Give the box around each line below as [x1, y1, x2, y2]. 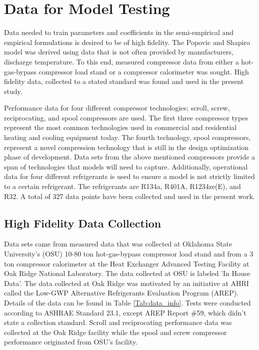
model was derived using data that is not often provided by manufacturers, [4, 46, 233, 57]
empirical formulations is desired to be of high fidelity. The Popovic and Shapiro [4, 36, 250, 47]
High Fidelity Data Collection [4, 215, 161, 230]
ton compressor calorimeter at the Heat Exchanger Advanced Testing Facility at [4, 258, 249, 268]
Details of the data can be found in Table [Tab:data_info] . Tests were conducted [4, 297, 251, 307]
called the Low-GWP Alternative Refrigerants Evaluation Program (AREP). [4, 287, 239, 298]
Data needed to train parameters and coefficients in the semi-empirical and [4, 27, 234, 37]
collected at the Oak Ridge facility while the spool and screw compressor [4, 326, 227, 337]
